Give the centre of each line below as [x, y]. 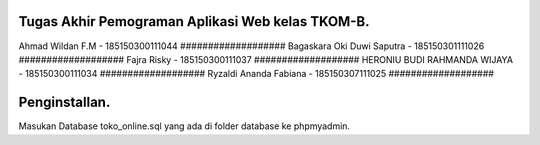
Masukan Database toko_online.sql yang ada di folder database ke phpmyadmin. [184, 126]
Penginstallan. [64, 102]
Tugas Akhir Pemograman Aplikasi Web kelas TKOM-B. [194, 21]
